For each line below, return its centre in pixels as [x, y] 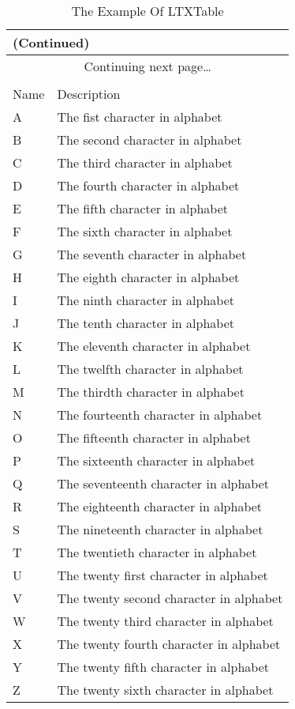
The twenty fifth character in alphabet [163, 667]
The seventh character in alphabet [152, 254]
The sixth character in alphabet [145, 231]
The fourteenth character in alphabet [160, 415]
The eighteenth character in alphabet [160, 506]
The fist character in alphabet [140, 117]
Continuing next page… [147, 66]
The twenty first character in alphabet [162, 575]
